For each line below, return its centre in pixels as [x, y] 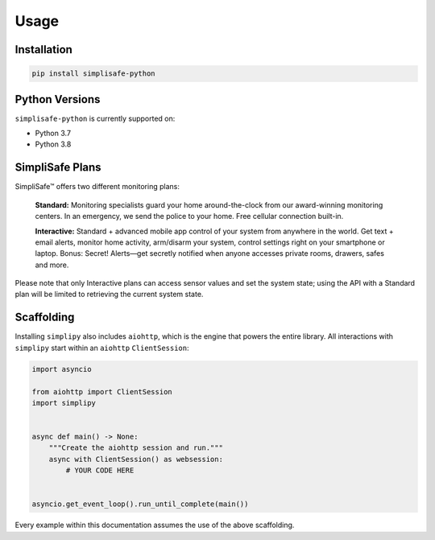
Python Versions [58, 99]
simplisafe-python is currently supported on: [95, 118]
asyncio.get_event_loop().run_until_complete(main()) [140, 504]
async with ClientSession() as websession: [136, 459]
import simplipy [64, 403]
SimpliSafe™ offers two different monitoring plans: [97, 187]
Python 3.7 [53, 134]
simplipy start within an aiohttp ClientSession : [102, 348]
